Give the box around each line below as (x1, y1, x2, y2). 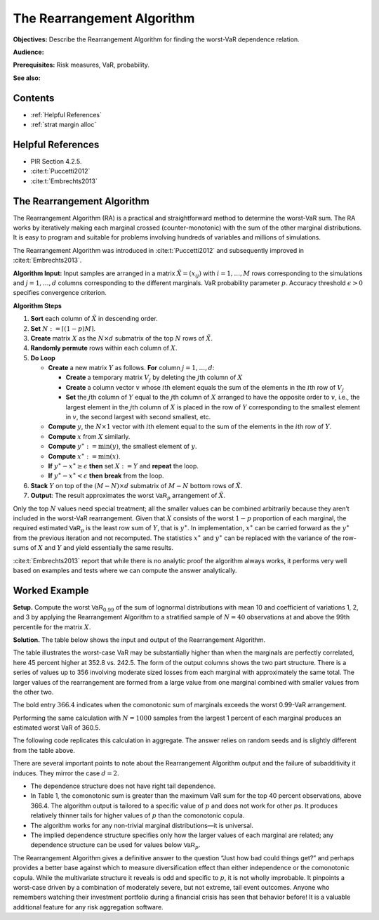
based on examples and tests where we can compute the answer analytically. (13, 566, 237, 574)
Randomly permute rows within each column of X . (30, 344, 178, 353)
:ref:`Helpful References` (30, 110, 102, 119)
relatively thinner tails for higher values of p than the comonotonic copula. (30, 811, 245, 820)
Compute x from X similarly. (48, 432, 131, 440)
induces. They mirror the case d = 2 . (13, 769, 119, 777)
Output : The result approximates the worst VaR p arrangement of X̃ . (30, 492, 226, 501)
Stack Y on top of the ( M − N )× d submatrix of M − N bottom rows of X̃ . (30, 481, 243, 489)
